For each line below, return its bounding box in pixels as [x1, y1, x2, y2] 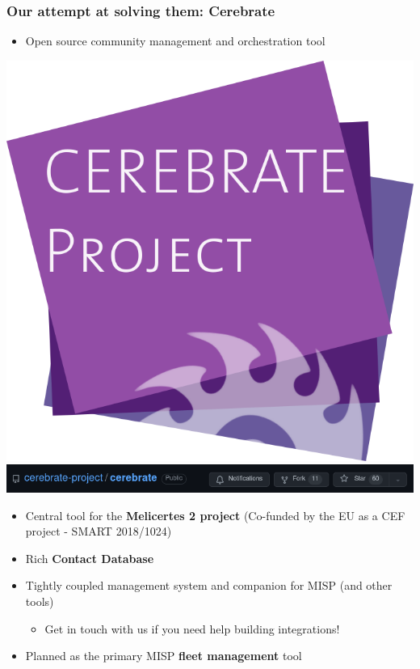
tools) [25, 592, 54, 609]
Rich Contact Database [25, 549, 154, 566]
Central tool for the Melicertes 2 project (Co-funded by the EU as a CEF [25, 506, 405, 523]
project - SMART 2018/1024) [25, 523, 172, 540]
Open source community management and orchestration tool [25, 32, 325, 49]
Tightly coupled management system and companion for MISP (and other [25, 577, 393, 594]
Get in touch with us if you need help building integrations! [44, 620, 340, 637]
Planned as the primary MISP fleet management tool [25, 647, 302, 664]
